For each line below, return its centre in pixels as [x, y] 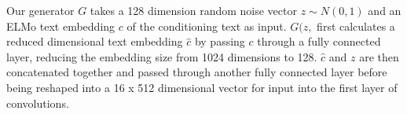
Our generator [40, 10]
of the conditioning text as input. [207, 26]
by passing [220, 41]
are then [379, 56]
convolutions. [38, 103]
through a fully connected [319, 41]
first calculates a [356, 26]
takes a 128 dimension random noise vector [193, 10]
